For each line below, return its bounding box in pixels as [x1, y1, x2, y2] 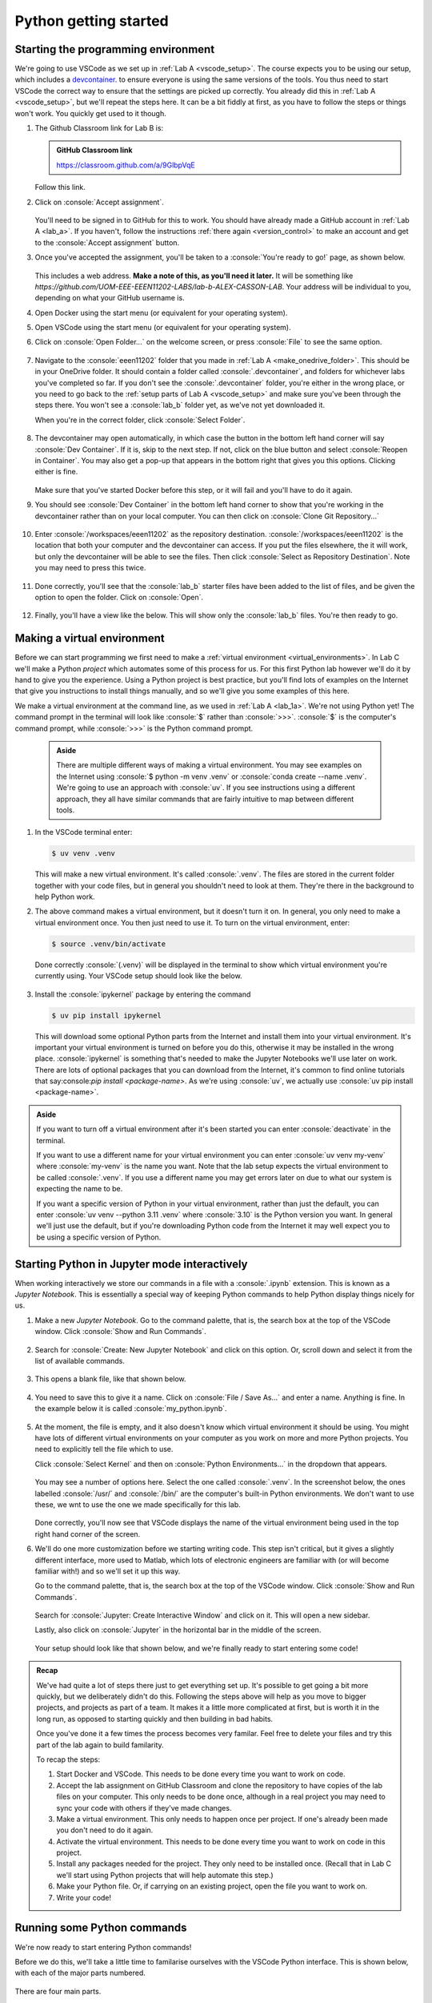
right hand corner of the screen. [34, 1529, 141, 1538]
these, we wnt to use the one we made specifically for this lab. [34, 1499, 242, 1509]
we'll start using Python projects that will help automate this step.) [56, 1870, 274, 1880]
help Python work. [34, 892, 95, 901]
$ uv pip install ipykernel [51, 1010, 162, 1020]
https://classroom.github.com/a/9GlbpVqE [56, 160, 195, 170]
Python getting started [14, 12, 169, 30]
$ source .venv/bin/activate [51, 939, 166, 949]
